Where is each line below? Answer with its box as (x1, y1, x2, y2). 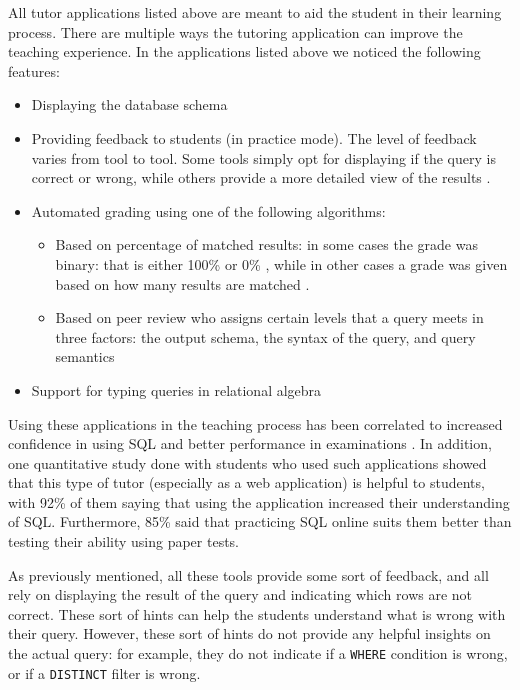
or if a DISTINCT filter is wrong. (8, 662, 201, 683)
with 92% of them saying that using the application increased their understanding (8, 491, 510, 512)
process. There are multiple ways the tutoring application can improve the (8, 21, 463, 42)
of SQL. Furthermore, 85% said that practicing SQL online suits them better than (8, 511, 512, 532)
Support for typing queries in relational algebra (31, 379, 322, 400)
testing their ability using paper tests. (8, 531, 240, 552)
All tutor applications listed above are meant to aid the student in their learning (8, 2, 502, 22)
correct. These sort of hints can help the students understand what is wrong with (8, 603, 506, 624)
